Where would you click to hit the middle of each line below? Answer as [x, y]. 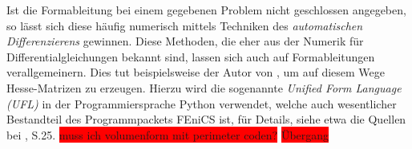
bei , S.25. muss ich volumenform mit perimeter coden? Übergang [168, 134]
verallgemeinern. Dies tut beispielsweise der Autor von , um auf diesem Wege [196, 72]
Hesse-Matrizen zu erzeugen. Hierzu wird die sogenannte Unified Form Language [204, 87]
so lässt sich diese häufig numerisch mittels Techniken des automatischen [185, 25]
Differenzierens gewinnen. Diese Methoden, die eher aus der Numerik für [185, 41]
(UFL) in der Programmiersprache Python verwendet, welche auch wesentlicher [202, 103]
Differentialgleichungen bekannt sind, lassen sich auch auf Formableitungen [191, 56]
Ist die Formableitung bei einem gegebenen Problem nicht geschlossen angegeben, [206, 10]
